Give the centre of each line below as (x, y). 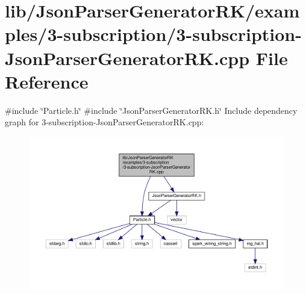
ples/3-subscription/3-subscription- (153, 34)
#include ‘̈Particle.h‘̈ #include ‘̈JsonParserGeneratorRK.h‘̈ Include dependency (151, 110)
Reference (47, 81)
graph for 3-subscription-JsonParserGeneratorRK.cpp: (105, 122)
